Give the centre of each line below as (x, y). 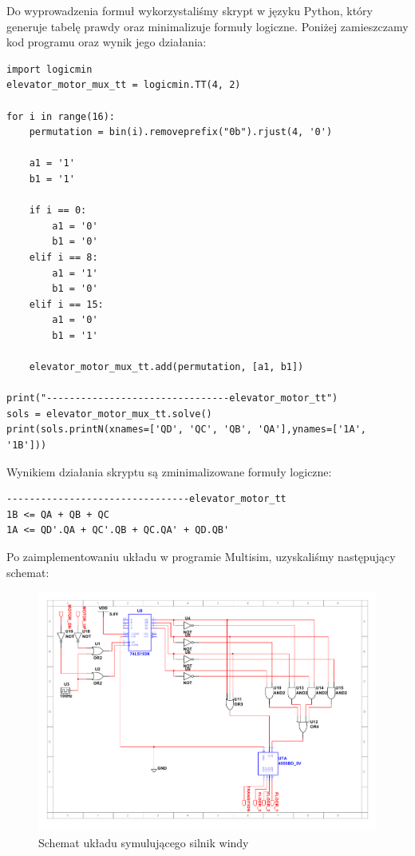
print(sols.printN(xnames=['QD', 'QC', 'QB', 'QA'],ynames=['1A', (187, 430)
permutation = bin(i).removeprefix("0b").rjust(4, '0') (181, 132)
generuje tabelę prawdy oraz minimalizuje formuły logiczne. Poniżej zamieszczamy (207, 26)
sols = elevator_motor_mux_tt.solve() (109, 414)
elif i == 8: (63, 257)
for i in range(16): (61, 116)
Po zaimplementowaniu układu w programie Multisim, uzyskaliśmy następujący (201, 556)
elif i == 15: (66, 304)
